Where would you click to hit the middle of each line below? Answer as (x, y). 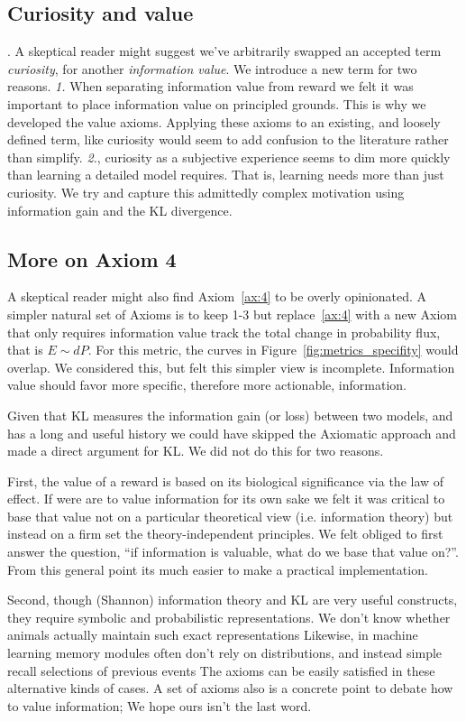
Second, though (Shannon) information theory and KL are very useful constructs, (233, 600)
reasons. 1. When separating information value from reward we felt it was (210, 86)
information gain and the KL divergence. (120, 210)
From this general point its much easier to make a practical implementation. (218, 569)
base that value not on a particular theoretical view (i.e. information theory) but (230, 516)
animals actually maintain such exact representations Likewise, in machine (213, 635)
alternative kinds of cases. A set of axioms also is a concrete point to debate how (230, 688)
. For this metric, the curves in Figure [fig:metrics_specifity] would (273, 350)
